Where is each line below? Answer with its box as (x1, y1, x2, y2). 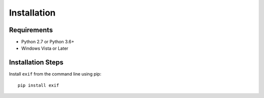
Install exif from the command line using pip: (9, 71, 102, 77)
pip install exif (18, 82, 59, 88)
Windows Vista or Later (21, 45, 68, 51)
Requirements (9, 26, 53, 34)
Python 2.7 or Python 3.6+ (21, 39, 74, 45)
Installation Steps (9, 59, 64, 67)
